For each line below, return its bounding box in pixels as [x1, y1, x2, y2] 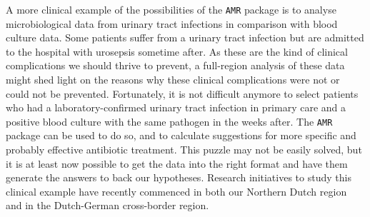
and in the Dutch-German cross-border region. [6, 198, 209, 213]
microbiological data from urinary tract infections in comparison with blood [6, 16, 338, 31]
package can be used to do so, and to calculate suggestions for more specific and [6, 128, 356, 143]
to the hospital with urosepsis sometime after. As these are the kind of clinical [6, 44, 348, 59]
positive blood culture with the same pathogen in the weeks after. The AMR [6, 113, 333, 128]
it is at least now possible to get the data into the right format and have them [6, 156, 348, 171]
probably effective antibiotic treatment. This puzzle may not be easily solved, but [6, 142, 362, 157]
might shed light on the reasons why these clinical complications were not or [6, 72, 340, 87]
